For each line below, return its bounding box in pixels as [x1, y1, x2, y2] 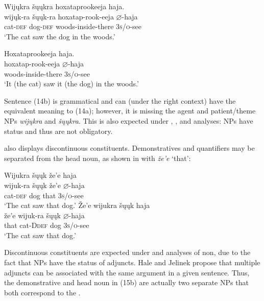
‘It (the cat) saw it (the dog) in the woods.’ [4, 78, 139, 89]
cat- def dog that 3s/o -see [4, 190, 84, 200]
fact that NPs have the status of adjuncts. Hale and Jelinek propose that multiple [4, 257, 260, 268]
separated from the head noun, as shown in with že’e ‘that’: [4, 152, 191, 163]
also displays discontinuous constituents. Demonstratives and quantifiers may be [4, 143, 255, 153]
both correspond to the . [4, 287, 81, 297]
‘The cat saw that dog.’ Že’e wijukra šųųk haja [4, 200, 150, 211]
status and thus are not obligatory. [4, 125, 113, 136]
